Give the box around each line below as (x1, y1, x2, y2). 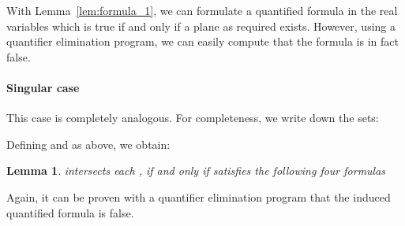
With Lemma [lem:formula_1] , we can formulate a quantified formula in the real (6, 2, 398, 18)
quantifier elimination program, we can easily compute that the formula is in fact (6, 33, 399, 50)
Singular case (6, 79, 80, 95)
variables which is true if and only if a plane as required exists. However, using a (6, 17, 396, 34)
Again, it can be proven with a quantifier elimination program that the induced (6, 188, 391, 205)
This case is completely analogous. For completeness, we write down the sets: (6, 109, 379, 126)
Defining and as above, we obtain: (6, 135, 171, 152)
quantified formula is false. (6, 204, 134, 220)
